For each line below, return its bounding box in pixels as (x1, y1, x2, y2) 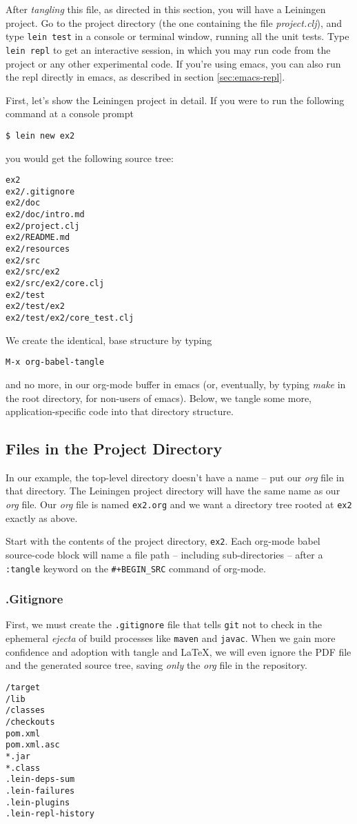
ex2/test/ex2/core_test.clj (6, 313, 134, 323)
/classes (6, 705, 45, 716)
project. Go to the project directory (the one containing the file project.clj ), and (6, 15, 343, 30)
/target (6, 682, 41, 692)
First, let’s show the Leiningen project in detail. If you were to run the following (6, 92, 345, 107)
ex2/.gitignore (6, 186, 75, 197)
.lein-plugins (6, 797, 70, 807)
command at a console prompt (6, 106, 134, 121)
